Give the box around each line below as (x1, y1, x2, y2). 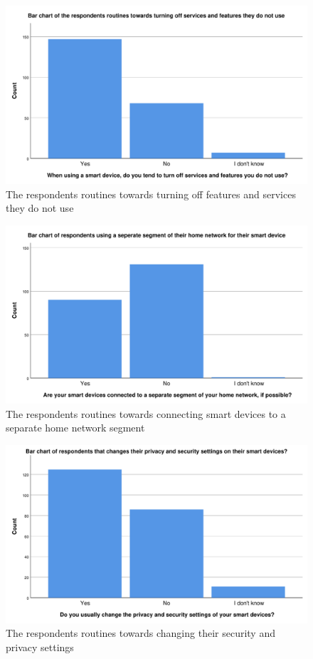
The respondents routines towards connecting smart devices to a (6, 406, 286, 421)
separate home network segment (6, 420, 145, 435)
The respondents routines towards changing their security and (6, 625, 275, 640)
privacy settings (6, 640, 74, 655)
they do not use (6, 200, 74, 215)
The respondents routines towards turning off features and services (6, 186, 296, 201)
